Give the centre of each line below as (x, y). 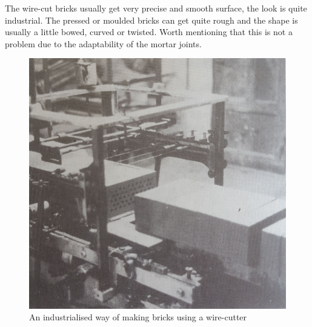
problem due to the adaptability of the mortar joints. (103, 43)
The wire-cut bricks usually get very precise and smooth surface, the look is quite (156, 8)
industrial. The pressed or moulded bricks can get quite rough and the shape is (151, 20)
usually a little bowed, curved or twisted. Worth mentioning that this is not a (149, 32)
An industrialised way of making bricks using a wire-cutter (138, 317)
